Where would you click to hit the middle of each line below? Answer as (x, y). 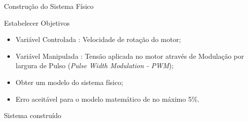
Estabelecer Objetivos (37, 22)
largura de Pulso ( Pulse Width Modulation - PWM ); (95, 65)
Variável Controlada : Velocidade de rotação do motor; (98, 39)
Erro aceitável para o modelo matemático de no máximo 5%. (107, 99)
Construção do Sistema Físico (49, 6)
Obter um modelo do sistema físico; (69, 82)
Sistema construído (33, 115)
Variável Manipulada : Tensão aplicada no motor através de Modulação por (130, 56)
